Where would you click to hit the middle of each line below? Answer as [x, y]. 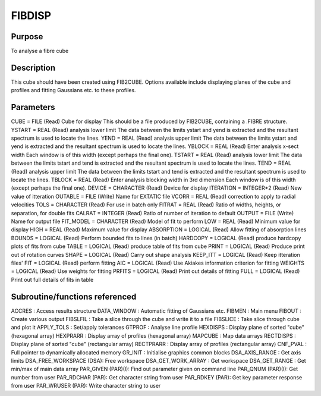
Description [33, 67]
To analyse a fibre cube [40, 51]
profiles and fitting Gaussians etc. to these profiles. [73, 90]
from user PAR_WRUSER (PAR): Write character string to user [86, 386]
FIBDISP [31, 15]
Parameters [33, 107]
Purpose [27, 37]
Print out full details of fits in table [52, 279]
